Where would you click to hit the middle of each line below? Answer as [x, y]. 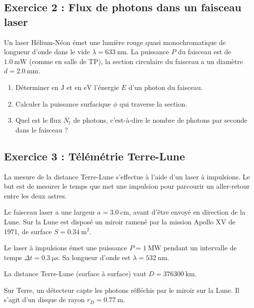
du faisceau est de [205, 52]
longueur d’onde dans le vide [47, 52]
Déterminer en [37, 87]
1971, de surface [28, 231]
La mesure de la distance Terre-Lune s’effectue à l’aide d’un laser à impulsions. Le [127, 176]
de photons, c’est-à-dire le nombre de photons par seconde [160, 120]
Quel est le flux [38, 120]
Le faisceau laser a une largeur [49, 212]
